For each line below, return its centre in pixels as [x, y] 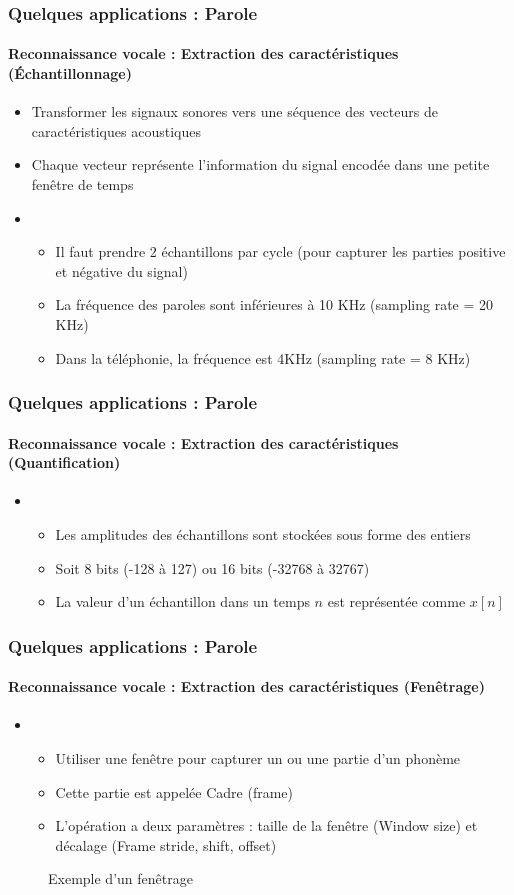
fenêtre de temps [82, 184]
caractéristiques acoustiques [116, 130]
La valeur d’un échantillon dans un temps [182, 601]
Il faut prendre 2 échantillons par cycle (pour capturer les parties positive [280, 251]
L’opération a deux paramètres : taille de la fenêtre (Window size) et [266, 825]
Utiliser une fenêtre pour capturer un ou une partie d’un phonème [258, 758]
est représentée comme [396, 601]
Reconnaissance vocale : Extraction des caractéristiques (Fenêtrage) [246, 686]
